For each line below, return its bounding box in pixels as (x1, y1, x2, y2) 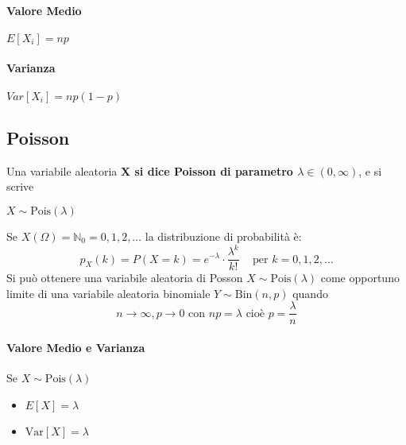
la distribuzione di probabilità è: (145, 227, 302, 244)
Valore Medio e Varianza (6, 339, 145, 355)
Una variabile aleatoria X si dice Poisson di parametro (6, 162, 293, 179)
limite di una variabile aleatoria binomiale (6, 284, 211, 301)
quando (292, 284, 328, 301)
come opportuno (320, 269, 400, 286)
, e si (358, 162, 382, 179)
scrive (6, 178, 34, 195)
